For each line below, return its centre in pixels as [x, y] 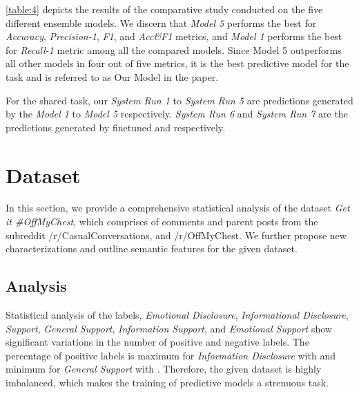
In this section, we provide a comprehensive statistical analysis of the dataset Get [178, 208]
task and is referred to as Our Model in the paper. [112, 76]
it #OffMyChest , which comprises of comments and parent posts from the [162, 222]
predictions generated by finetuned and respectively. [116, 127]
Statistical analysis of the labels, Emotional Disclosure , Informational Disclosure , [177, 315]
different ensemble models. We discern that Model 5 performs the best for [161, 22]
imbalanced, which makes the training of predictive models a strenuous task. [167, 383]
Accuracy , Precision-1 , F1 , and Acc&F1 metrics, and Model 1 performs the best [174, 36]
